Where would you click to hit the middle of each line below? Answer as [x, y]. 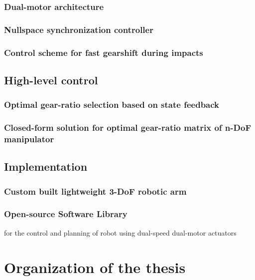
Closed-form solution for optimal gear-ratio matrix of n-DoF [128, 128]
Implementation [46, 166]
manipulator [29, 139]
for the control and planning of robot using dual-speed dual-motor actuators [120, 232]
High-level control [51, 80]
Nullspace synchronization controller [79, 29]
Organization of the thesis [95, 267]
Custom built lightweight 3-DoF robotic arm [95, 191]
